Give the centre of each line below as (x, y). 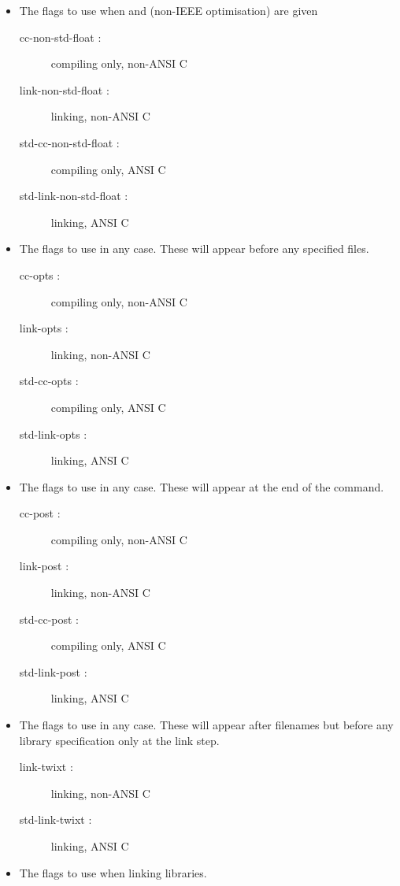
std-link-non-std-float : (74, 196)
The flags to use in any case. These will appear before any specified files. (194, 248)
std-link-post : (53, 671)
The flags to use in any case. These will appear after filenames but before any (206, 725)
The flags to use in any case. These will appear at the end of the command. (202, 486)
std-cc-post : (49, 619)
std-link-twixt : (56, 819)
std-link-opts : (53, 434)
